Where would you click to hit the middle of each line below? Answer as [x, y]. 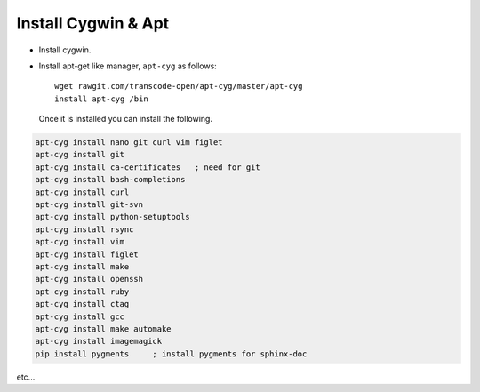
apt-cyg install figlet [87, 254]
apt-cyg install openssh [89, 279]
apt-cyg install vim [80, 242]
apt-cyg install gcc [80, 316]
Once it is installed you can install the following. [126, 119]
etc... [26, 377]
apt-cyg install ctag [82, 304]
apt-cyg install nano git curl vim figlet [129, 143]
